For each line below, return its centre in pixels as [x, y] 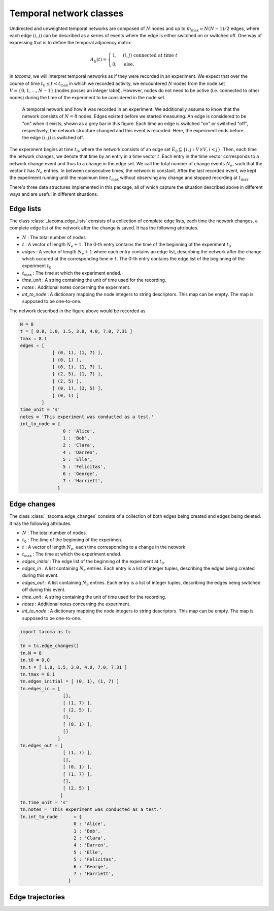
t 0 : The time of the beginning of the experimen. [72, 540]
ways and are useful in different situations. [54, 194]
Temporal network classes [66, 13]
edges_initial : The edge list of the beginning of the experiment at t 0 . [94, 562]
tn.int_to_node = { [51, 817]
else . [129, 64]
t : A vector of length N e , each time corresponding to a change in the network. [105, 548]
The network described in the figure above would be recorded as [77, 311]
